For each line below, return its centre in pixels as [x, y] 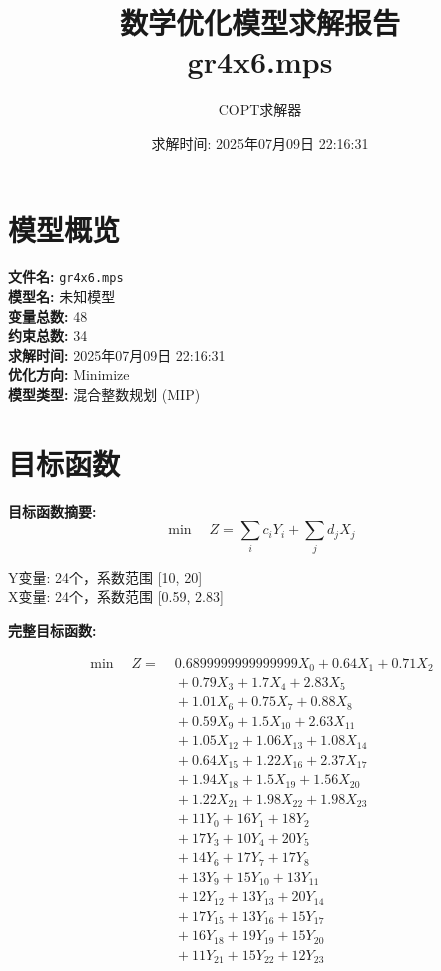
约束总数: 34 [48, 335]
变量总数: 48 [48, 315]
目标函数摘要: [52, 510]
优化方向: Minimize [69, 374]
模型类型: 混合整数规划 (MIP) [104, 394]
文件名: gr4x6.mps [66, 276]
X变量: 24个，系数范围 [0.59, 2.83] [116, 596]
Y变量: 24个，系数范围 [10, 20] [105, 576]
